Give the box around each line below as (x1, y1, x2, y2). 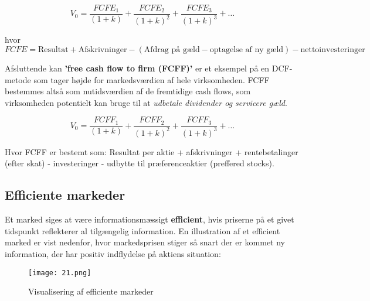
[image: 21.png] (28, 268, 91, 277)
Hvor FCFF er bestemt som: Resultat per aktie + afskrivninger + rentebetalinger (5, 145, 298, 158)
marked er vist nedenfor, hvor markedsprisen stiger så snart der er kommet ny (5, 236, 285, 248)
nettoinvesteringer (300, 46, 365, 54)
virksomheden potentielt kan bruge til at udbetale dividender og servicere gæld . (5, 96, 287, 108)
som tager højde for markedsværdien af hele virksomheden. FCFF (33, 73, 270, 85)
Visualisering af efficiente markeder (28, 285, 154, 297)
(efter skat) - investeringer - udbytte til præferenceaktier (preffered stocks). (5, 157, 274, 169)
